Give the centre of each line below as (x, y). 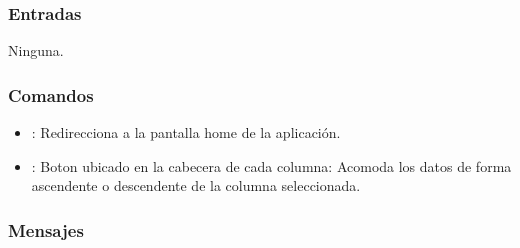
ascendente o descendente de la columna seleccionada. (196, 185)
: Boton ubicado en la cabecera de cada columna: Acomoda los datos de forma (271, 165)
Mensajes (46, 229)
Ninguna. (36, 50)
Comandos (51, 94)
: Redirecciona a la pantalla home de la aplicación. (186, 132)
